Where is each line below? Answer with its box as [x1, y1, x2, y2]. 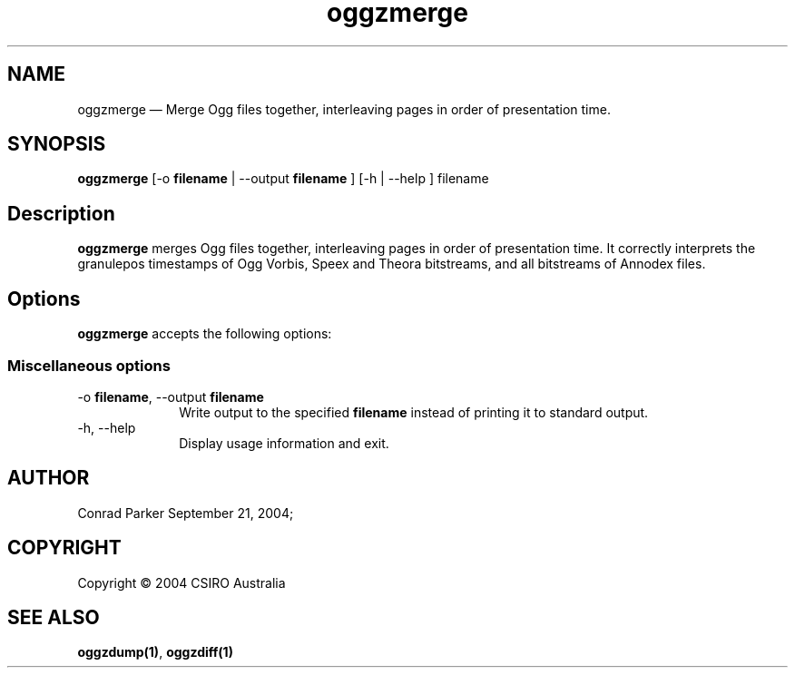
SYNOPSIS [7, 132, 106, 156]
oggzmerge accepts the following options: [77, 326, 332, 342]
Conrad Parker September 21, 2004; [77, 504, 294, 521]
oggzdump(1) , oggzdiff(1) [77, 644, 233, 660]
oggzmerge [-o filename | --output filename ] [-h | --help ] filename [77, 171, 489, 187]
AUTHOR [7, 466, 90, 490]
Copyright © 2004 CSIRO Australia [77, 574, 286, 591]
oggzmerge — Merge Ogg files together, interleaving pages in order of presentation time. [77, 101, 611, 117]
